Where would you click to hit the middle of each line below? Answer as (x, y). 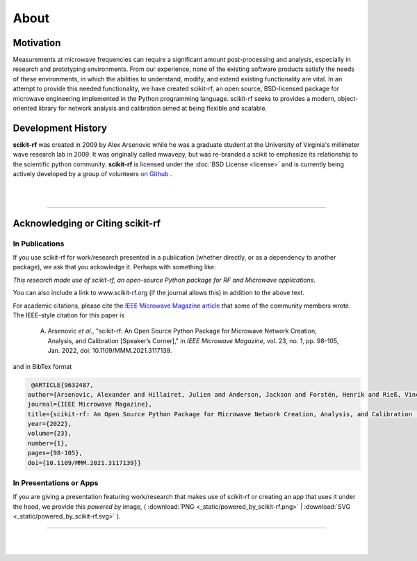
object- (348, 98)
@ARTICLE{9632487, (63, 385)
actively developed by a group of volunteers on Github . (92, 174)
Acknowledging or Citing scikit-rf (87, 223)
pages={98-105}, (55, 453)
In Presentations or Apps (56, 483)
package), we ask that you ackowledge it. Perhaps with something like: (114, 267)
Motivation (37, 43)
